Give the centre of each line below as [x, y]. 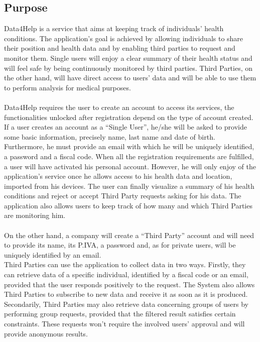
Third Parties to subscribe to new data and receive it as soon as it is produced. [126, 294]
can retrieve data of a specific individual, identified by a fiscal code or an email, [126, 274]
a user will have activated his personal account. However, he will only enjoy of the [130, 166]
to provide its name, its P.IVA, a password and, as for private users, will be [120, 245]
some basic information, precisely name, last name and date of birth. [110, 136]
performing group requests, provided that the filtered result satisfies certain [120, 314]
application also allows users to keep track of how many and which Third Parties [128, 205]
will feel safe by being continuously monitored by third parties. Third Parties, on [128, 68]
